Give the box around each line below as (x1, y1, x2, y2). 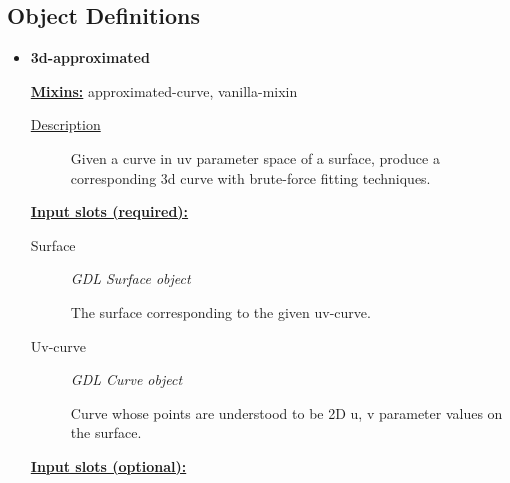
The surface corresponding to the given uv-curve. (70, 301, 371, 322)
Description (30, 114, 101, 135)
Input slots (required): (30, 201, 189, 222)
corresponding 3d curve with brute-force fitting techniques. (70, 167, 431, 188)
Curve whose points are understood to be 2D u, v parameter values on (70, 402, 503, 423)
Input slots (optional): (30, 455, 187, 476)
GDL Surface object (70, 268, 191, 289)
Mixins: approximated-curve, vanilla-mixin (30, 80, 298, 101)
